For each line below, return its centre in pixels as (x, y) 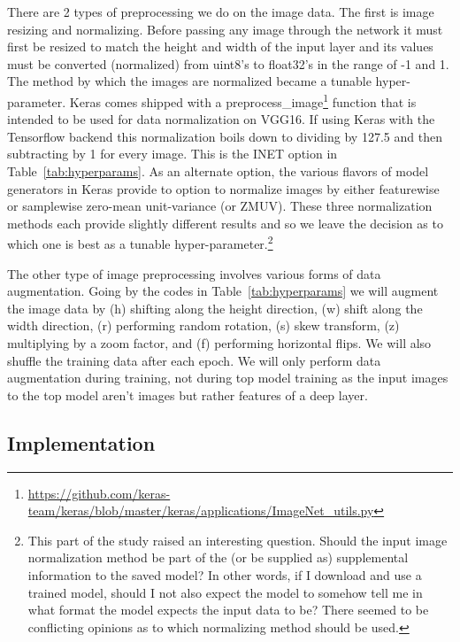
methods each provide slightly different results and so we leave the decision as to (225, 223)
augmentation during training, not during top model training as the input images (228, 378)
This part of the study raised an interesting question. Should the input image (238, 540)
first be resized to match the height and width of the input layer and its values (220, 46)
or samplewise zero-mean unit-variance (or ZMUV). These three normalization (220, 206)
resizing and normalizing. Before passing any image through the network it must (225, 29)
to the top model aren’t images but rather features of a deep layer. (188, 394)
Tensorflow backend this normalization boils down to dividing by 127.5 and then (225, 136)
